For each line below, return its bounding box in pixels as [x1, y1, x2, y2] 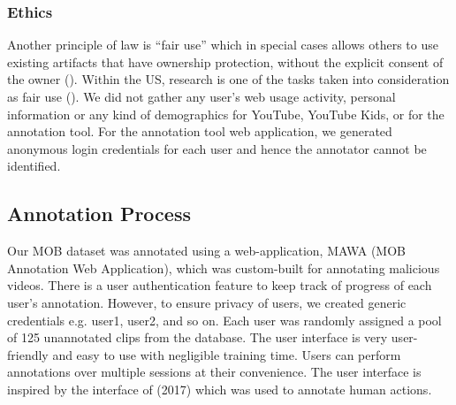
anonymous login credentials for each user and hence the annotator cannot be [7, 139, 427, 157]
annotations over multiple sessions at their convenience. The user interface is [7, 363, 422, 381]
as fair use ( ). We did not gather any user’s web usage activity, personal [7, 88, 396, 105]
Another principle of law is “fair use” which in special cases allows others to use [7, 35, 438, 54]
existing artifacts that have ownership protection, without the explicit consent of [7, 52, 444, 71]
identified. [7, 157, 61, 175]
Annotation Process [7, 200, 191, 227]
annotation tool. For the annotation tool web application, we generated [7, 122, 392, 141]
